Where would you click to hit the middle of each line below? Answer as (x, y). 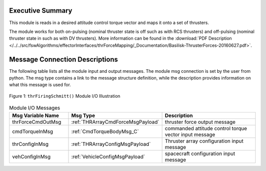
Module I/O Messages (35, 108)
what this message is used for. (40, 85)
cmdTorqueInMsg (33, 131)
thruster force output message (200, 122)
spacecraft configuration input (200, 153)
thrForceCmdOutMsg (37, 122)
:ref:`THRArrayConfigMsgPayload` (111, 144)
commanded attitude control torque (206, 128)
